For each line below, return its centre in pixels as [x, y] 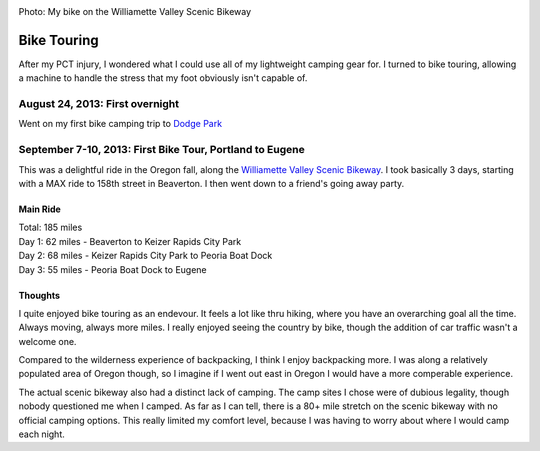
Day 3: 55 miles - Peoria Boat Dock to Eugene [112, 269]
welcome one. [47, 341]
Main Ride [40, 209]
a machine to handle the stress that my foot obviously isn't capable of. [163, 78]
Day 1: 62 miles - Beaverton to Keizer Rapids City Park [130, 241]
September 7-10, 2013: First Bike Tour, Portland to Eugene [161, 150]
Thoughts [39, 295]
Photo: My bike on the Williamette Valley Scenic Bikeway [135, 11]
